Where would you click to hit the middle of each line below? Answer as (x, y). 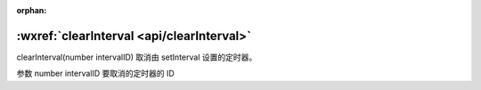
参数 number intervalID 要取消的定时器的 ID (96, 74)
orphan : (32, 10)
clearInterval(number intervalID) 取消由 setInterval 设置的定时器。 (137, 57)
